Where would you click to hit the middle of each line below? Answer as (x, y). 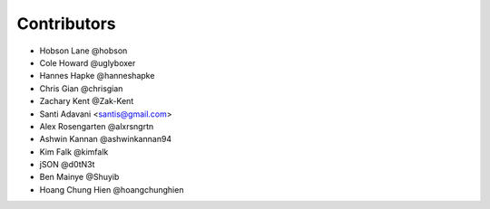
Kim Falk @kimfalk (74, 152)
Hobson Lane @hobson (83, 51)
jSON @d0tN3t (67, 165)
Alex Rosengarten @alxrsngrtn (97, 126)
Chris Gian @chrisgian (81, 88)
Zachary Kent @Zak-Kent (87, 101)
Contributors (67, 24)
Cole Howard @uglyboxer (88, 62)
